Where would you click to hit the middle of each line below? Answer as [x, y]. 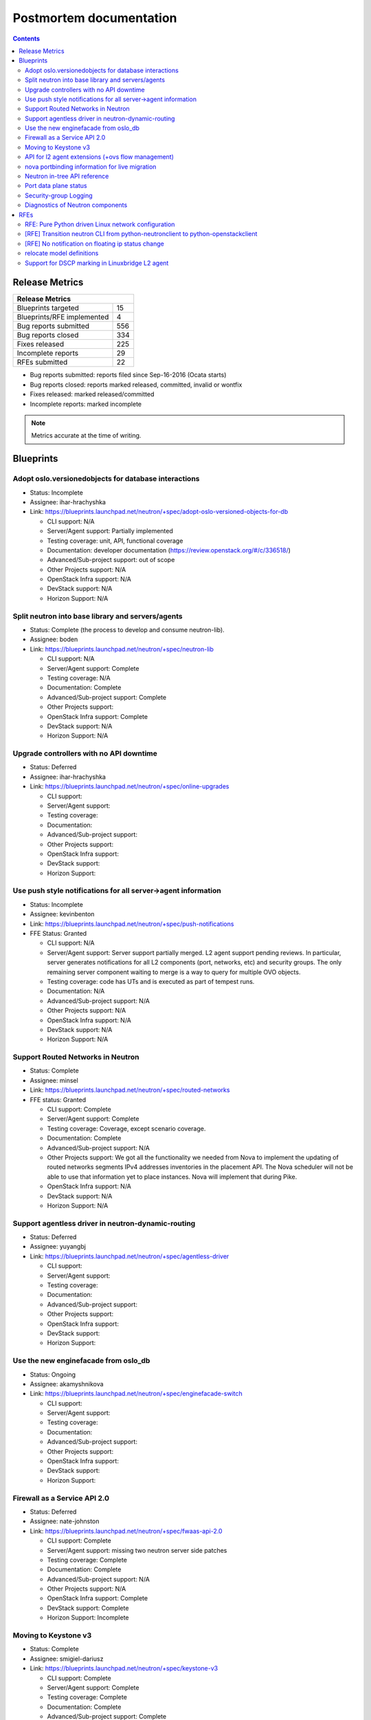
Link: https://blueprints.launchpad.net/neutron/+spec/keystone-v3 [124, 1668]
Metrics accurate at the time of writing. [86, 436]
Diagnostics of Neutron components [76, 205]
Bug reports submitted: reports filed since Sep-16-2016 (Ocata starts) [128, 375]
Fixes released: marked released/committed [92, 394]
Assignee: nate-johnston [65, 1521]
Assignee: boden [54, 639]
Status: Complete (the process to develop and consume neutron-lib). [127, 630]
